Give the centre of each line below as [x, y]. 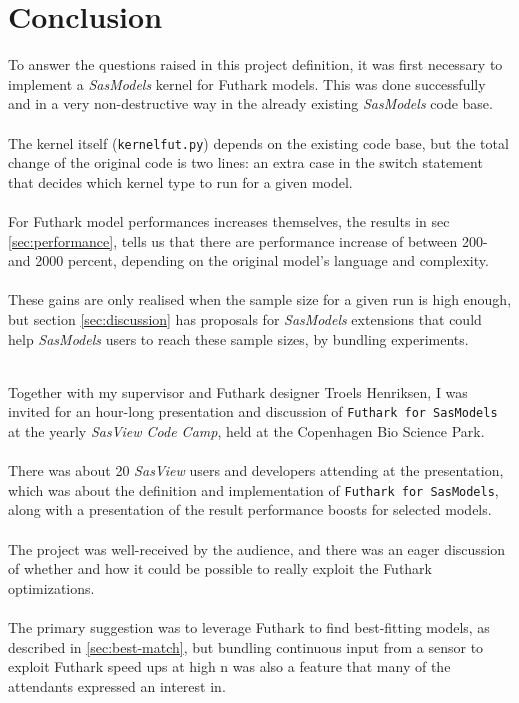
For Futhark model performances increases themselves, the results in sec [229, 220]
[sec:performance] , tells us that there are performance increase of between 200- [248, 240]
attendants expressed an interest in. [117, 685]
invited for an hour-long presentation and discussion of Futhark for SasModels [253, 411]
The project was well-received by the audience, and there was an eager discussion [257, 548]
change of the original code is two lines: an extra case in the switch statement [245, 162]
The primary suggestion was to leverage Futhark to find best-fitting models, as [249, 626]
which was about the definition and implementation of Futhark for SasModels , [253, 489]
